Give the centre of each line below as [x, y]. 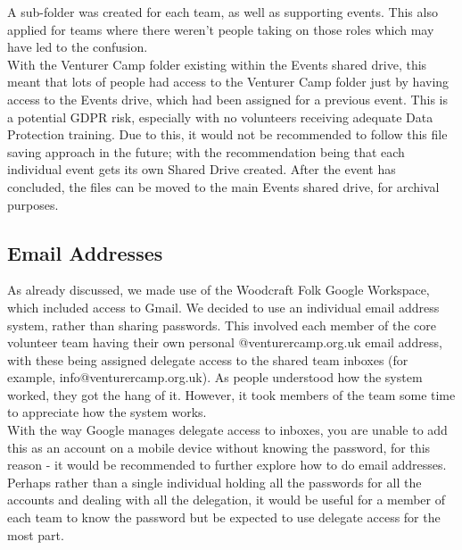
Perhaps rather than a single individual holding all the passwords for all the [214, 482]
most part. [36, 534]
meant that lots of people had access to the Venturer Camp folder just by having [228, 82]
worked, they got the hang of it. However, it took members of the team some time [231, 394]
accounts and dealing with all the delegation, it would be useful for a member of [227, 500]
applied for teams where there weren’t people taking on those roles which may [221, 29]
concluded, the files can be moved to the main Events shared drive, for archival [223, 186]
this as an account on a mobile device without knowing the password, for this [219, 447]
